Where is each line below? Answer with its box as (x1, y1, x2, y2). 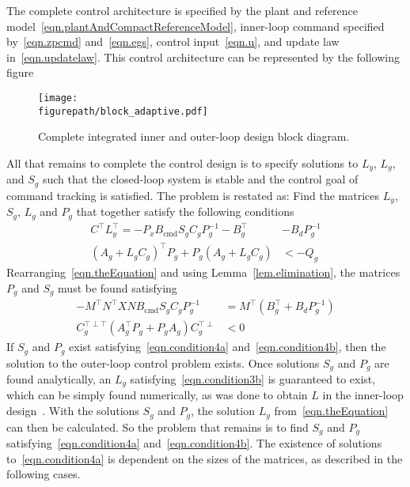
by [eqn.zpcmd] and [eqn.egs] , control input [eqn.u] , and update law (6, 33, 340, 50)
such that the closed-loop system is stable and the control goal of (42, 171, 359, 187)
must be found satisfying (58, 279, 177, 296)
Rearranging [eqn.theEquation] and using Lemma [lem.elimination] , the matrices (6, 264, 401, 280)
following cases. (6, 466, 81, 482)
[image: (38, 92, 78, 104)
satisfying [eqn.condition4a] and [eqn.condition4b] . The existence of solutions (6, 434, 382, 451)
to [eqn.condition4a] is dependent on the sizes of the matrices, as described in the (6, 450, 403, 466)
